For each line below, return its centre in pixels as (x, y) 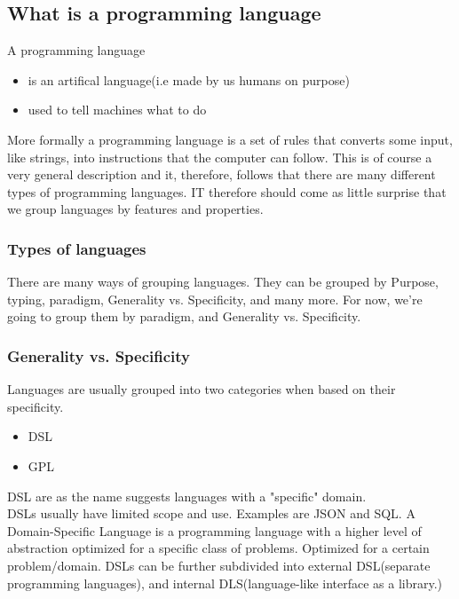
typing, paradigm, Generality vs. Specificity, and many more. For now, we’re (215, 299)
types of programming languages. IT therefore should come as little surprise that (227, 191)
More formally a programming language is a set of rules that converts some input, (230, 139)
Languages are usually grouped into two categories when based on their (202, 389)
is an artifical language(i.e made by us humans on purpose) (189, 79)
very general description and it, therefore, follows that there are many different (222, 174)
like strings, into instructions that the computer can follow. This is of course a (220, 157)
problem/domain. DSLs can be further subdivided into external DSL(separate (219, 565)
